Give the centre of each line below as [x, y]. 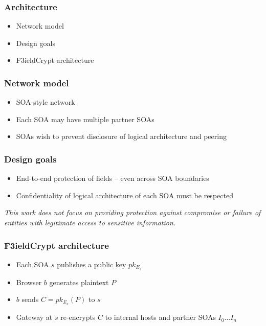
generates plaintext [79, 282]
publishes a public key [92, 264]
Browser [29, 282]
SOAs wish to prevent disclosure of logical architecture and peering [121, 136]
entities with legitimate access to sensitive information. [90, 222]
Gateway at [34, 317]
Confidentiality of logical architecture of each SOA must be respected [125, 195]
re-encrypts [78, 317]
